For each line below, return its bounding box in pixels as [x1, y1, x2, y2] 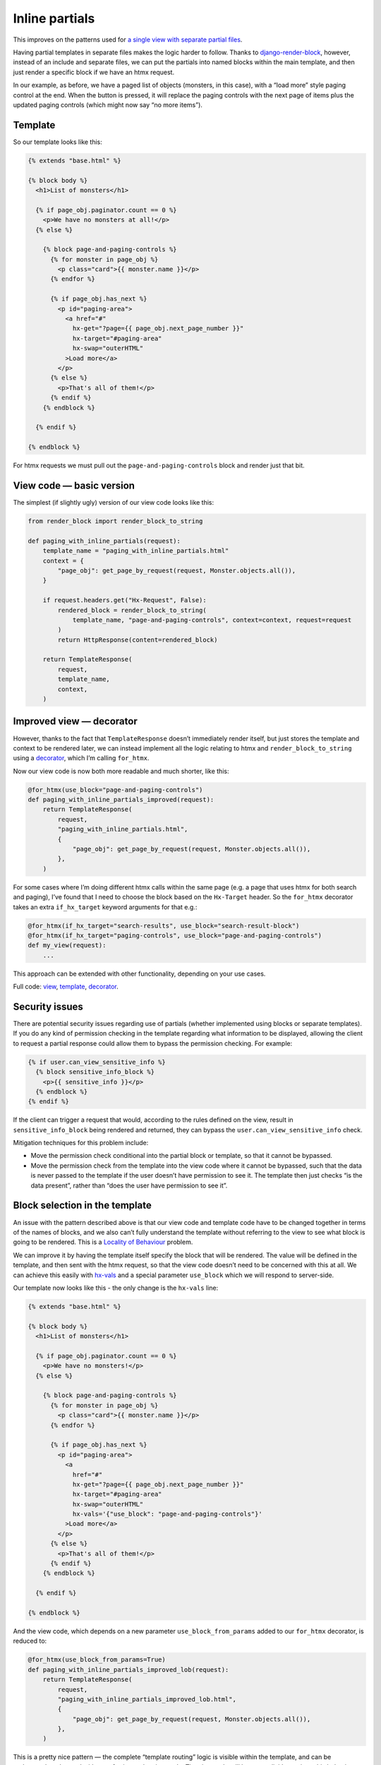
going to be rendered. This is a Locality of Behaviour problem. [13, 1238, 193, 1246]
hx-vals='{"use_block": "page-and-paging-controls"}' [72, 1510, 262, 1518]
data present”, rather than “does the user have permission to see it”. [30, 1181, 228, 1190]
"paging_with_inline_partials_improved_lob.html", [57, 1695, 236, 1703]
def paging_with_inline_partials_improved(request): [28, 796, 214, 804]
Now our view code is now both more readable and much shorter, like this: [13, 767, 229, 775]
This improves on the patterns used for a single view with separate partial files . [13, 35, 243, 44]
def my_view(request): [28, 941, 107, 950]
